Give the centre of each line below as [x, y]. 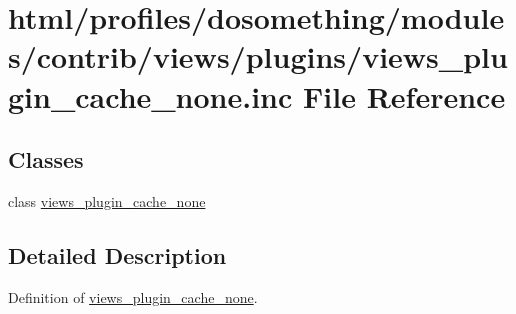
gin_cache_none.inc [150, 95]
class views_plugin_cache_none [107, 200]
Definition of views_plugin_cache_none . [133, 296]
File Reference [404, 95]
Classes [46, 159]
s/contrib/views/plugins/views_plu [258, 56]
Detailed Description [117, 254]
